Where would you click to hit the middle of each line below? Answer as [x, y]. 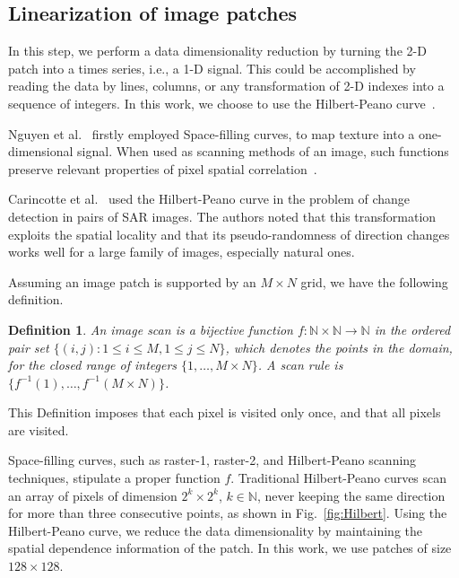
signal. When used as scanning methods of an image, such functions [263, 151]
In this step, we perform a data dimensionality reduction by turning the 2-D [217, 51]
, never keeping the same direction [351, 495]
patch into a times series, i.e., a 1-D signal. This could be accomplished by [212, 68]
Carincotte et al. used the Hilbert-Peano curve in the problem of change [209, 199]
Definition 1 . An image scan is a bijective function [151, 329]
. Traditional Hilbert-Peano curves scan [339, 478]
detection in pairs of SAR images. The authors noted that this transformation [222, 216]
